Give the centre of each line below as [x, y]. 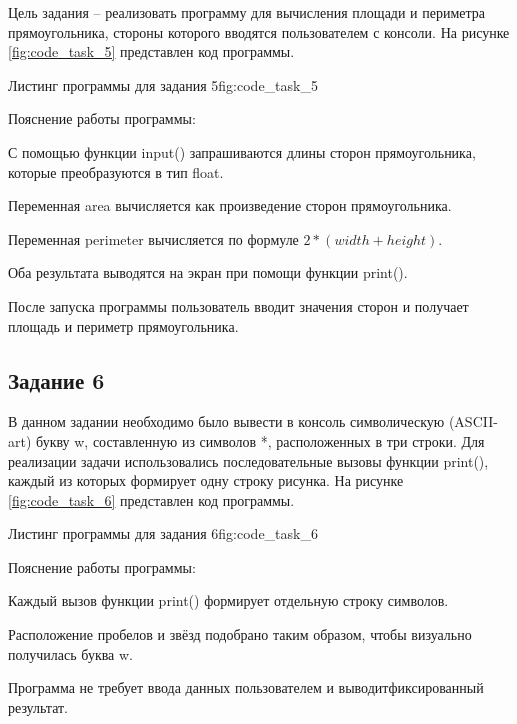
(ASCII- [473, 421]
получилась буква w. [70, 653]
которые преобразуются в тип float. [116, 171]
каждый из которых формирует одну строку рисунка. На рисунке [206, 480]
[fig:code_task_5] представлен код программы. [151, 51]
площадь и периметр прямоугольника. [123, 325]
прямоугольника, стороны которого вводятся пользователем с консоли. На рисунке [259, 31]
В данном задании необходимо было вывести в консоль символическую [226, 421]
